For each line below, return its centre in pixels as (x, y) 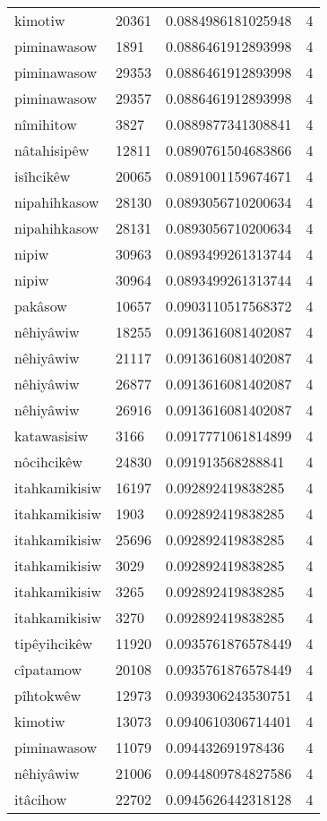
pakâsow (41, 306)
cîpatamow (48, 669)
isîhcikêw (43, 176)
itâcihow (41, 799)
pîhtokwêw (48, 695)
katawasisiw (52, 436)
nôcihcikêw (49, 462)
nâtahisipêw (52, 150)
